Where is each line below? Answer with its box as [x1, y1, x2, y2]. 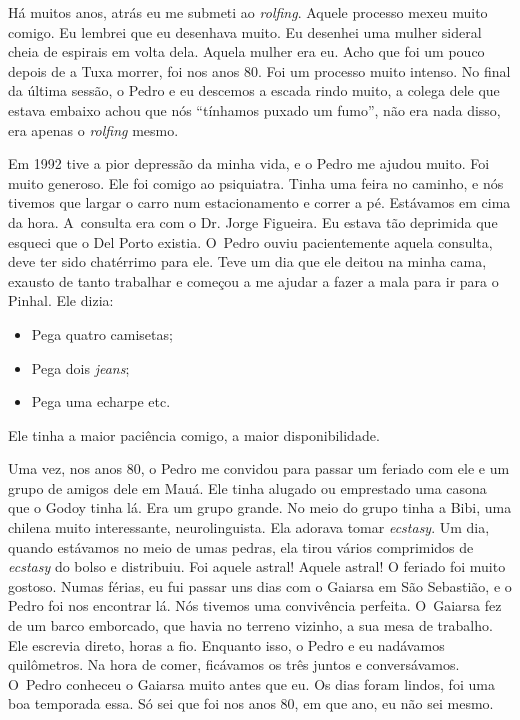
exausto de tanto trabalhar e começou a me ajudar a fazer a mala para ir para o [8, 270, 499, 291]
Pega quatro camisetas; [31, 323, 173, 344]
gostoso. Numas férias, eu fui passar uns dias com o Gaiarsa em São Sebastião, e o [8, 575, 512, 596]
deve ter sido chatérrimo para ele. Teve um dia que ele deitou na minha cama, [8, 251, 487, 272]
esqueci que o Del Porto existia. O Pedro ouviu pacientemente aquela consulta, [8, 231, 493, 252]
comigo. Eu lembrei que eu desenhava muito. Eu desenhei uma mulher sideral [8, 21, 482, 42]
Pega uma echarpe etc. [31, 391, 171, 412]
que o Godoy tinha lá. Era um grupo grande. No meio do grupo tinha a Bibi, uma [8, 497, 512, 518]
